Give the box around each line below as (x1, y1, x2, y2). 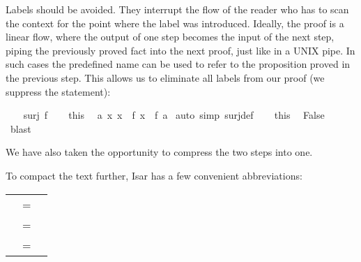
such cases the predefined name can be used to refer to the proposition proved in (6, 57, 351, 71)
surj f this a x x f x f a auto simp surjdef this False (23, 108, 325, 122)
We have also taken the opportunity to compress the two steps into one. (6, 145, 313, 159)
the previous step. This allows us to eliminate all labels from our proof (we (6, 70, 325, 85)
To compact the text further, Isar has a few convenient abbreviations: (6, 168, 302, 182)
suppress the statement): (6, 84, 111, 99)
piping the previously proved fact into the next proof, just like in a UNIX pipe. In (6, 43, 355, 57)
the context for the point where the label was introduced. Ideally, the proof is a (6, 15, 344, 30)
